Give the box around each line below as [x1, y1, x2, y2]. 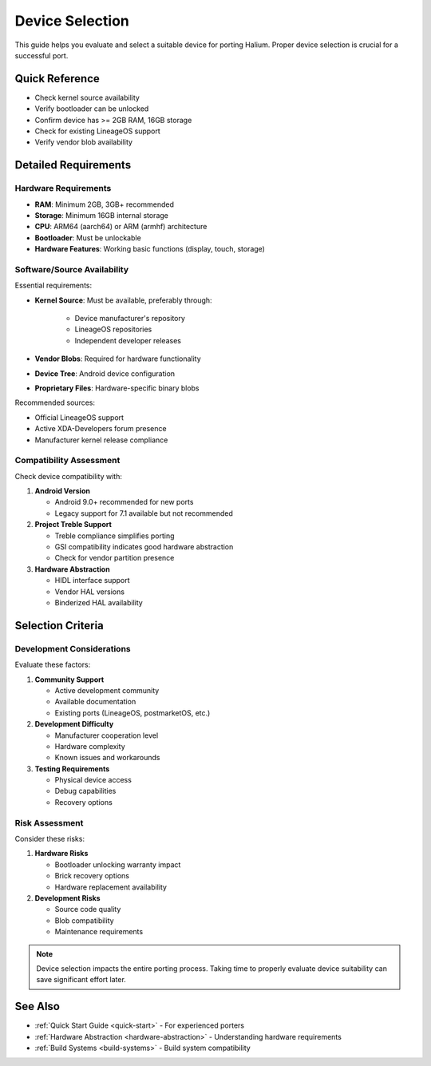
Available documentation [54, 697, 136, 707]
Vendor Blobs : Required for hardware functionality [34, 354, 201, 363]
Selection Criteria [14, 619, 104, 632]
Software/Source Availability [14, 264, 129, 275]
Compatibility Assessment [14, 455, 121, 466]
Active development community [54, 685, 160, 695]
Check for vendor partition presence [54, 553, 175, 563]
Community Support [34, 675, 105, 684]
